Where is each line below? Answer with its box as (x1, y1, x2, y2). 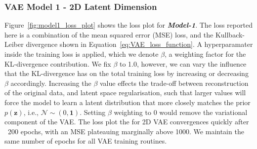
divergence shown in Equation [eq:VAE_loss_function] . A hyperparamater (26, 39, 253, 49)
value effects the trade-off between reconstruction (99, 77, 249, 88)
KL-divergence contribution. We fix (4, 58, 111, 69)
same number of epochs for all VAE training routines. (4, 136, 167, 146)
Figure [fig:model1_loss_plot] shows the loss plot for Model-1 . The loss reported (4, 20, 253, 30)
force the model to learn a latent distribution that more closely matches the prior (4, 97, 251, 107)
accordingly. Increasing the (10, 77, 91, 88)
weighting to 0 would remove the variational (114, 107, 248, 117)
